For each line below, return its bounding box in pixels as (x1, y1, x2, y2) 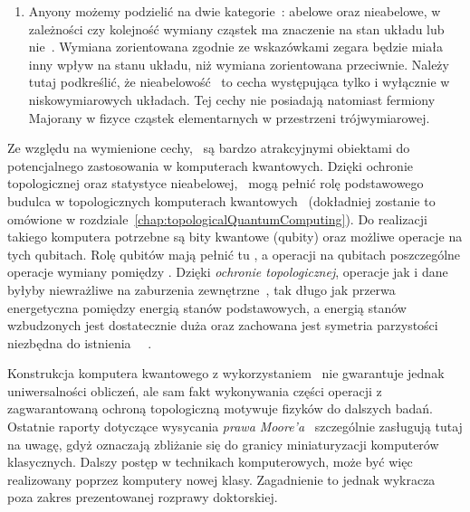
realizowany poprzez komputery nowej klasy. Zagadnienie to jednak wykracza (7, 469, 436, 488)
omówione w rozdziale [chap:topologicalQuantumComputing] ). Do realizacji (7, 209, 427, 228)
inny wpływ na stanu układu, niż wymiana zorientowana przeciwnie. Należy (28, 54, 449, 73)
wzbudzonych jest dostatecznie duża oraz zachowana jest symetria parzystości (7, 316, 438, 335)
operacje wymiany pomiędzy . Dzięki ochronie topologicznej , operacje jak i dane (7, 262, 448, 281)
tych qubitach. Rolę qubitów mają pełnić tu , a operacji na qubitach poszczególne (7, 244, 461, 263)
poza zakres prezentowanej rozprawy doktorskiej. (7, 488, 278, 507)
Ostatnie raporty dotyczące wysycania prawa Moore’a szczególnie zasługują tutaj (7, 417, 463, 436)
